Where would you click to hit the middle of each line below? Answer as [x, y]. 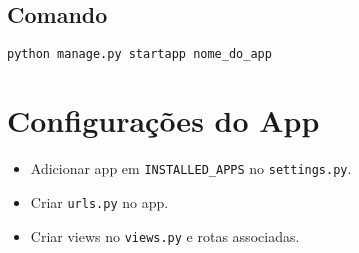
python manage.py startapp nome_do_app [139, 54]
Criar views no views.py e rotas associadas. [165, 235]
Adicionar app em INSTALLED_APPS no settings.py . [191, 168]
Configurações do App [163, 120]
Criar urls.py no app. [99, 201]
